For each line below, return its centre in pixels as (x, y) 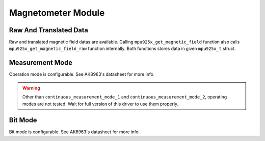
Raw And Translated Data (49, 30)
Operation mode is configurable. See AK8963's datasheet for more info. (82, 74)
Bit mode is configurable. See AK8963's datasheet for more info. (74, 132)
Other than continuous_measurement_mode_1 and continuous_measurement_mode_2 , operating (125, 97)
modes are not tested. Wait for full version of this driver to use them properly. (100, 104)
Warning (31, 88)
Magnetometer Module (57, 13)
